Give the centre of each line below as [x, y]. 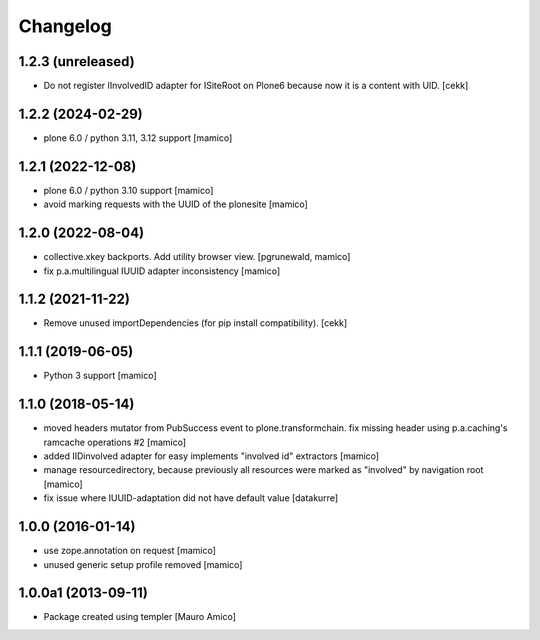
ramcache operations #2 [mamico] [115, 442]
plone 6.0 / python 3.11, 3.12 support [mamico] [138, 137]
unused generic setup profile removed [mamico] [143, 564]
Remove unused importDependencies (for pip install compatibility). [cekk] [195, 323]
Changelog [65, 26]
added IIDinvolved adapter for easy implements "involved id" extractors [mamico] [211, 456]
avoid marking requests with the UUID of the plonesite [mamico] [176, 204]
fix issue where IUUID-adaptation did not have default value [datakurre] [191, 498]
